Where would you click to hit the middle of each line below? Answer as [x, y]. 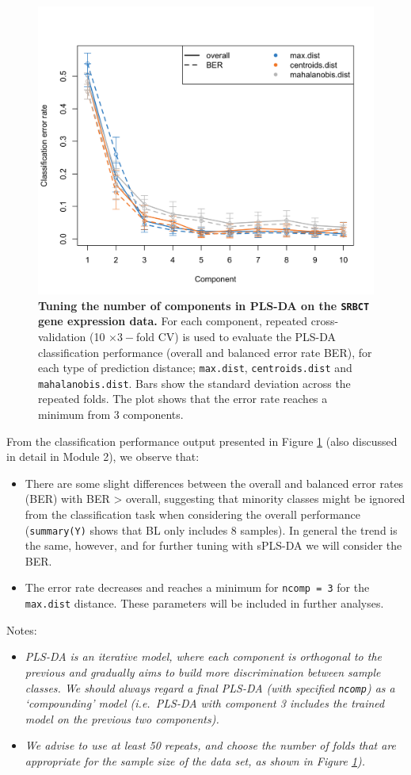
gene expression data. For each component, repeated [173, 321]
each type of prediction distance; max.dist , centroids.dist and [195, 368]
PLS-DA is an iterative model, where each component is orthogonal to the [203, 656]
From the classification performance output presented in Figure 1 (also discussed [202, 441]
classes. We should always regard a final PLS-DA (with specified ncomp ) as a [210, 687]
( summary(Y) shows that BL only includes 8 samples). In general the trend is [211, 529]
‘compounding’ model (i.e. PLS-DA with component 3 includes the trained [205, 703]
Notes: [22, 629]
